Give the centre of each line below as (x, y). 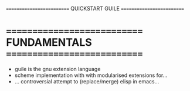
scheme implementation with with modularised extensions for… (91, 75)
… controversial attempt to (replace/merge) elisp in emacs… (87, 81)
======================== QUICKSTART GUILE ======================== (95, 9)
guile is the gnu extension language (57, 69)
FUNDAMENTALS (49, 43)
